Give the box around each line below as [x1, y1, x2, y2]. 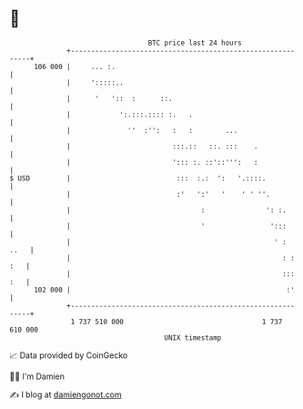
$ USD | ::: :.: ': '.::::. [9, 173, 267, 183]
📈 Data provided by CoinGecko [9, 350, 128, 361]
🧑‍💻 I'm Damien [9, 371, 66, 382]
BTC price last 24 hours [147, 38, 243, 47]
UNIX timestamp [164, 332, 222, 343]
